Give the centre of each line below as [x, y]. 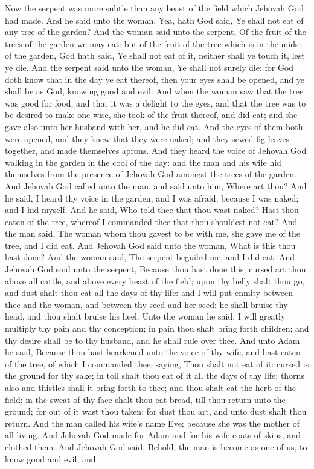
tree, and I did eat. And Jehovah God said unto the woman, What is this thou [150, 245]
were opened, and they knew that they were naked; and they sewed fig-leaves [147, 138]
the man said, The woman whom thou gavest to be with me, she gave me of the [152, 233]
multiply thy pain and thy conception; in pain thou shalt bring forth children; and [157, 328]
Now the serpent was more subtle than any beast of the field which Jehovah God [154, 8]
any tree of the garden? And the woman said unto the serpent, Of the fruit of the [155, 32]
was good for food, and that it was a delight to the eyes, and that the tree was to [155, 103]
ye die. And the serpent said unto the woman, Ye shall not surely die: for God [149, 67]
